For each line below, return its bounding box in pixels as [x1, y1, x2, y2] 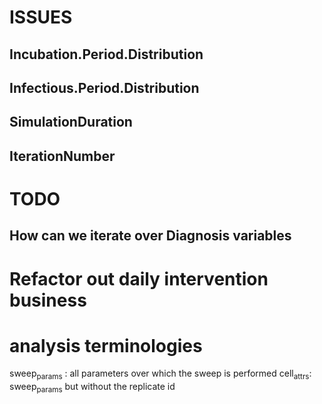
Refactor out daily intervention [9, 267, 269, 290]
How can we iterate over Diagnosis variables [9, 227, 292, 245]
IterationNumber [9, 147, 116, 165]
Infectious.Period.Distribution [9, 79, 200, 96]
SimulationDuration [9, 114, 133, 131]
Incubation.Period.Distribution [9, 46, 204, 63]
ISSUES [9, 6, 73, 29]
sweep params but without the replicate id [9, 381, 176, 395]
